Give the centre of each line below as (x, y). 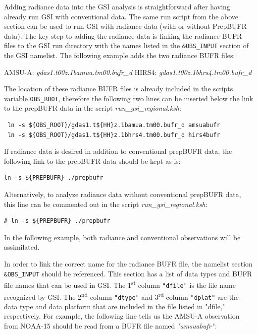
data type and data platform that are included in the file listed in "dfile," (115, 306)
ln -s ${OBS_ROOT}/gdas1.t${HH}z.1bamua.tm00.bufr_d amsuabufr (114, 125)
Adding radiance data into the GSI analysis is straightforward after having (117, 6)
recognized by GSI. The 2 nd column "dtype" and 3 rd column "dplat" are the (122, 296)
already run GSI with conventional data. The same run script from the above (121, 16)
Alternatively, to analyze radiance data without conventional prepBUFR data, (123, 194)
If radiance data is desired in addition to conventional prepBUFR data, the (118, 151)
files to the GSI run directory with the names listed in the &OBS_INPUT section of (127, 45)
